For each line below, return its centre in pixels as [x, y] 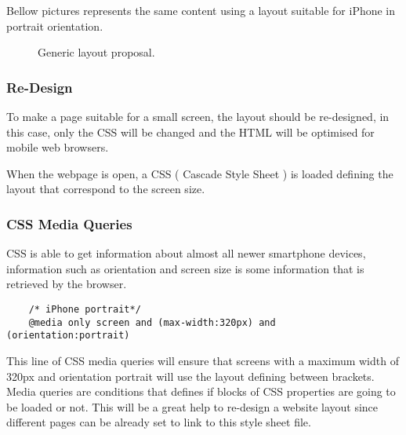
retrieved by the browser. [67, 284]
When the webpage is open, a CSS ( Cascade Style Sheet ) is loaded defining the [200, 173]
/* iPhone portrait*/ [85, 309]
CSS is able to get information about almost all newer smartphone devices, [186, 253]
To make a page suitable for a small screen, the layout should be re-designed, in [198, 116]
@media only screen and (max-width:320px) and [152, 322]
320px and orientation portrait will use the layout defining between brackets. [190, 376]
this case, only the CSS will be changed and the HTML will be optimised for [190, 132]
